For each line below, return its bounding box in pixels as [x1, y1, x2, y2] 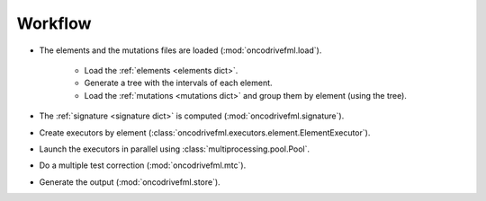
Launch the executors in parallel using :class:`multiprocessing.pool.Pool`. [39, 144, 310, 154]
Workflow [16, 13, 92, 33]
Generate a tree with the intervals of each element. [84, 77, 274, 89]
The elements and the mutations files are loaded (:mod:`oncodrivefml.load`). [39, 45, 322, 56]
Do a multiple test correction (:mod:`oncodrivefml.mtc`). [39, 160, 247, 170]
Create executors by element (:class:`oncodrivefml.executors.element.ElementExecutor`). [39, 127, 371, 138]
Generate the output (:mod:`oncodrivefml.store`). [39, 176, 220, 188]
